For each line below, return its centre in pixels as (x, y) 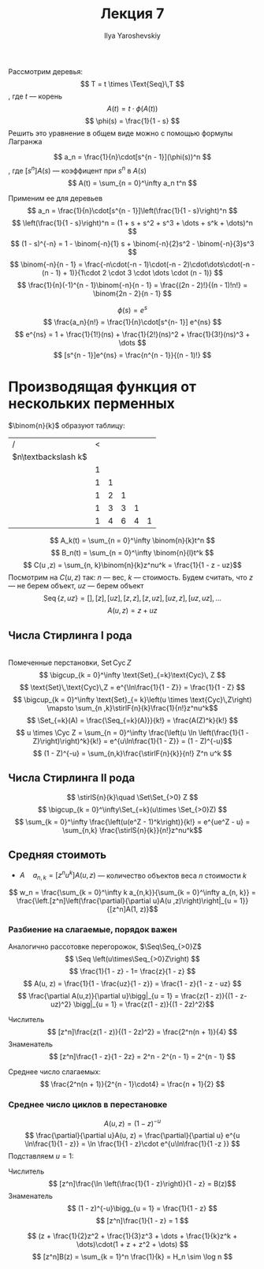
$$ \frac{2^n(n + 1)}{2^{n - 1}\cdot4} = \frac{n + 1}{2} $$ (132, 1084)
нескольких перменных (91, 404)
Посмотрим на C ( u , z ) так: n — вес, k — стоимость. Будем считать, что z (131, 577)
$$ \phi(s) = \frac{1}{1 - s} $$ (132, 121)
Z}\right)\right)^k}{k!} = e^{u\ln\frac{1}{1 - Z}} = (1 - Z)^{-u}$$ (132, 741)
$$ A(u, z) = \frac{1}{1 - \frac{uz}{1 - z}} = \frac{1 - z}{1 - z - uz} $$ (132, 983)
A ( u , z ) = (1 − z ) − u (132, 1122)
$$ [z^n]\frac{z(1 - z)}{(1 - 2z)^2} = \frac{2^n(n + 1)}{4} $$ (142, 1032)
